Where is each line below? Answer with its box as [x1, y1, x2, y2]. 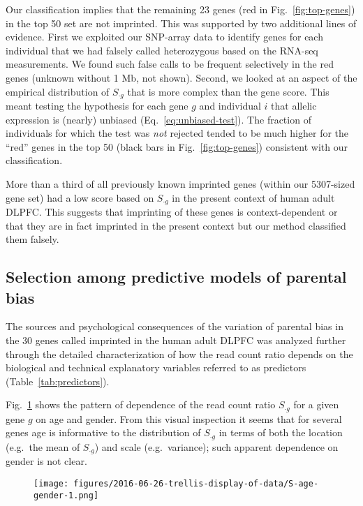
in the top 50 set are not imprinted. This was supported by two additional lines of [6, 15, 357, 30]
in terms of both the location [218, 425, 343, 440]
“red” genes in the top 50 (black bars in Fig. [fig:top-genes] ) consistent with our [6, 139, 348, 154]
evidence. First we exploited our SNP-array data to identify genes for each [6, 29, 323, 44]
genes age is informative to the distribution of [6, 425, 201, 440]
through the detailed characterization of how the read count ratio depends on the [6, 346, 353, 361]
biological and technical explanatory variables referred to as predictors [6, 360, 306, 375]
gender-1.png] [34, 490, 99, 500]
